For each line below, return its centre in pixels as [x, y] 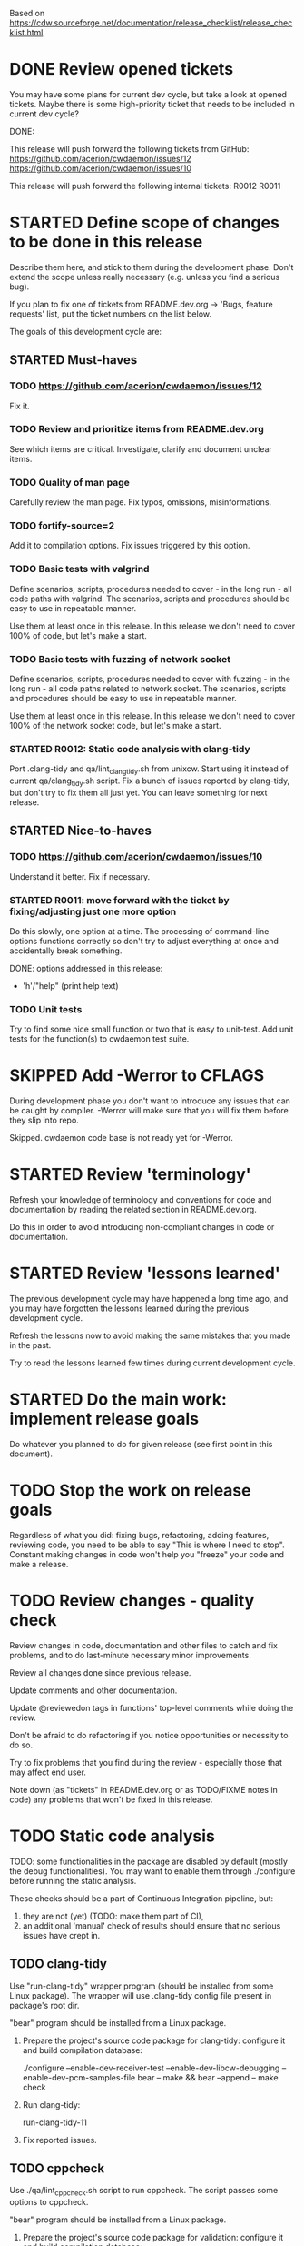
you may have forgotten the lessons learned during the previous [129, 1308]
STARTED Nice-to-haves [81, 831]
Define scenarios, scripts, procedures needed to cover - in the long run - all [151, 589]
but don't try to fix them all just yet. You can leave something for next [138, 792]
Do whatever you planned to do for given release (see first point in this [141, 1444]
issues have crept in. [61, 1935]
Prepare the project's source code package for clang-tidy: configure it [154, 2040]
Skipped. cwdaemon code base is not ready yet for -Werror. [121, 1138]
